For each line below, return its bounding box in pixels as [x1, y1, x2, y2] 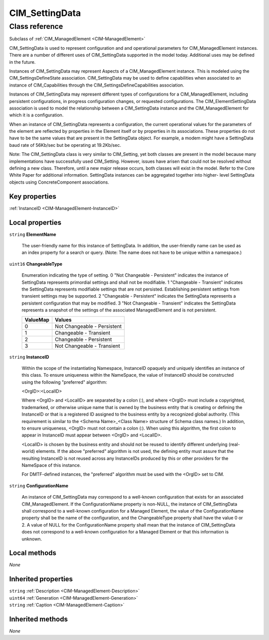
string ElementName [9, 231, 57, 237]
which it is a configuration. [9, 112, 64, 118]
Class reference [9, 22, 63, 31]
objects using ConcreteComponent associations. [9, 179, 110, 185]
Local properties [9, 218, 62, 226]
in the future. [9, 59, 36, 65]
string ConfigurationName [9, 483, 68, 489]
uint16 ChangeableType [9, 261, 62, 267]
